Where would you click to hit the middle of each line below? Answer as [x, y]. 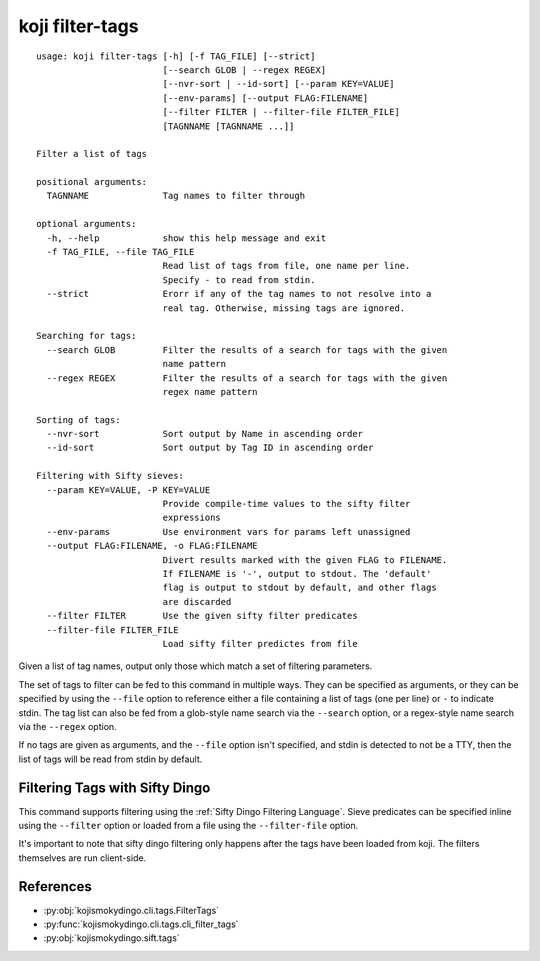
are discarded [197, 601]
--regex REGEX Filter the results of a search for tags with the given [247, 378]
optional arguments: [86, 224]
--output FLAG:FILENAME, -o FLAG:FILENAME [152, 546]
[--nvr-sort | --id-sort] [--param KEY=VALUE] [278, 84]
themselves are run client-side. [82, 857]
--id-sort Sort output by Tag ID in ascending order [210, 448]
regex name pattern [210, 391]
